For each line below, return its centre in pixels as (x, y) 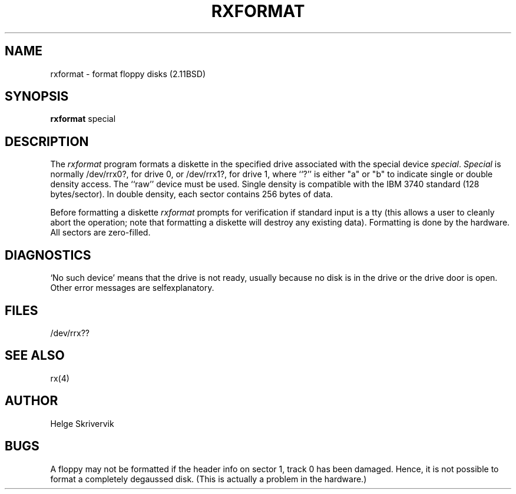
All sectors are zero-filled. (100, 233)
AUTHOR (32, 401)
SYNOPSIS (37, 97)
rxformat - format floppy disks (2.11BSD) (128, 74)
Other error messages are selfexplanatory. (132, 288)
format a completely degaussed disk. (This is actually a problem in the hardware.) (209, 479)
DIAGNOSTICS (48, 255)
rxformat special (83, 119)
